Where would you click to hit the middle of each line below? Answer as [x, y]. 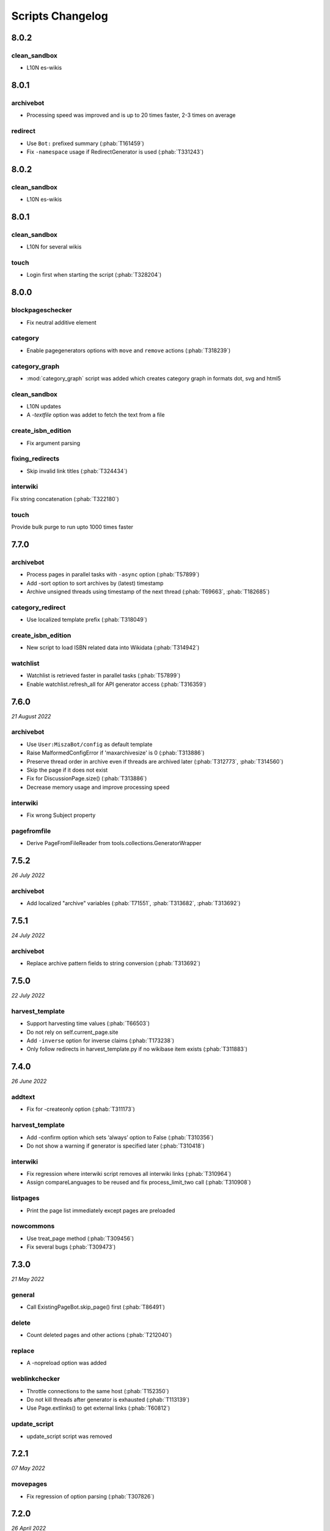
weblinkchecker [36, 1379]
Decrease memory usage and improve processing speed [98, 787]
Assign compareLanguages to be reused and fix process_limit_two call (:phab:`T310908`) [139, 1183]
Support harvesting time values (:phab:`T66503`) [88, 1023]
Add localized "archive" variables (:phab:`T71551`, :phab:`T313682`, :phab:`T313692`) [134, 903]
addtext [23, 1097]
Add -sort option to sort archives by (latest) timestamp [95, 583]
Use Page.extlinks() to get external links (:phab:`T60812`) [98, 1408]
